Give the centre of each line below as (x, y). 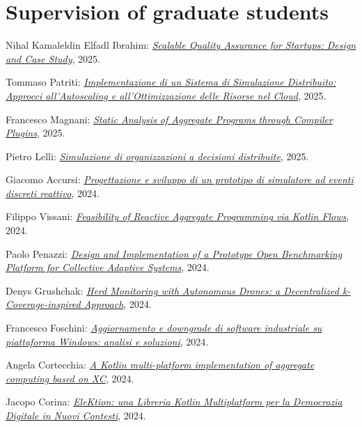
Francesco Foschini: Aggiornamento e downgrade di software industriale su (164, 328)
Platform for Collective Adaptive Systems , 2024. (108, 267)
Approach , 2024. (118, 304)
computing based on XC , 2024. (70, 378)
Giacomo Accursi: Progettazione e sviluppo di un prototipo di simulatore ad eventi (180, 179)
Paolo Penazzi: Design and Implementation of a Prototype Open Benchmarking (174, 253)
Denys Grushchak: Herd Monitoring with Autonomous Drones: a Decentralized (172, 290)
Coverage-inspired (43, 304)
